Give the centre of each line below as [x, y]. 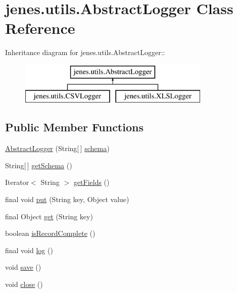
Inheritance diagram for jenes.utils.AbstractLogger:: [85, 52]
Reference [40, 28]
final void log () [29, 250]
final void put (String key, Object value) [67, 199]
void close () [24, 284]
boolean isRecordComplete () [50, 233]
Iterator [17, 182]
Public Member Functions [74, 127]
